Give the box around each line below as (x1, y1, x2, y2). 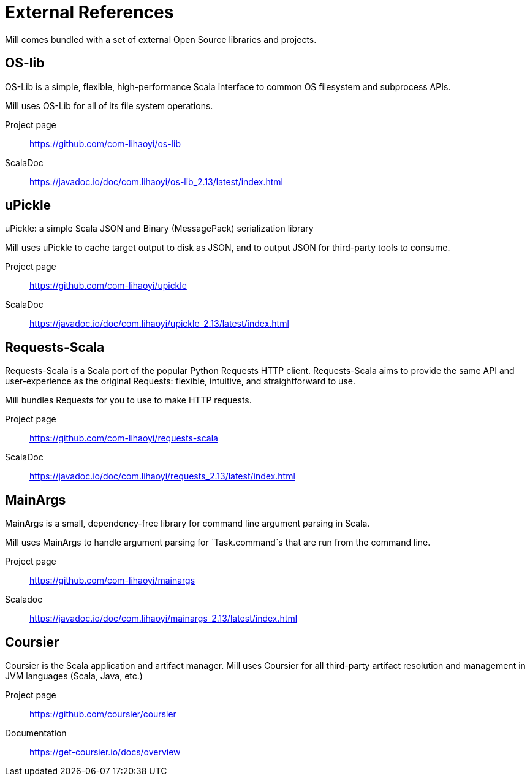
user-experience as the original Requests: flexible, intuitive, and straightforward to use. (5, 376, 355, 387)
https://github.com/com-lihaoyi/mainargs (29, 575, 195, 586)
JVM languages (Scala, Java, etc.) (5, 670, 143, 681)
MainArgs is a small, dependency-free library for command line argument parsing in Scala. (5, 518, 370, 529)
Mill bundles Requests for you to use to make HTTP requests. (5, 395, 252, 406)
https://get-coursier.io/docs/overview (29, 746, 181, 757)
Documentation (5, 727, 67, 738)
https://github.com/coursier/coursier (29, 708, 176, 719)
